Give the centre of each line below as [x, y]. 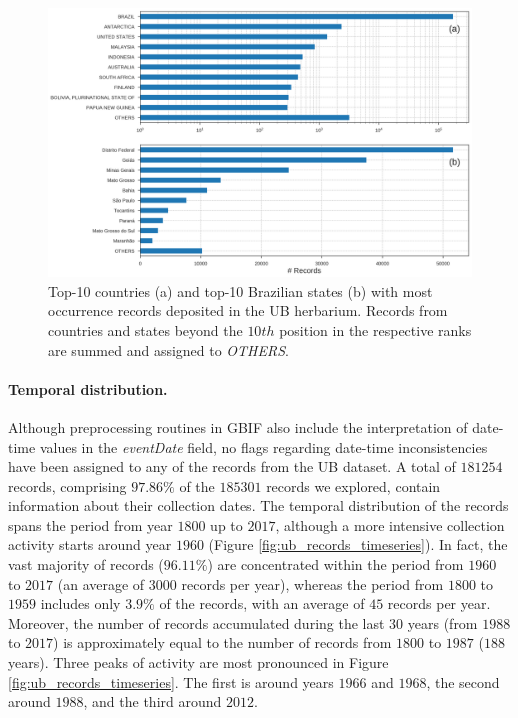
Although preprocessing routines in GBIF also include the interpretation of [238, 426]
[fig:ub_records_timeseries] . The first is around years [171, 681]
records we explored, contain [353, 485]
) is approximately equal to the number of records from [222, 642]
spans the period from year [90, 524]
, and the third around [152, 701]
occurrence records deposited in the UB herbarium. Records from [248, 310]
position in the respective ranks [375, 329]
